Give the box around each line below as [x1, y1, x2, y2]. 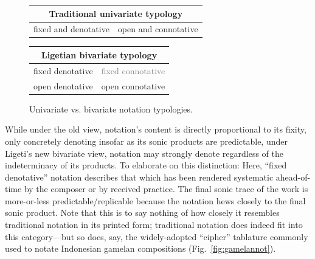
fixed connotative [101, 64, 165, 77]
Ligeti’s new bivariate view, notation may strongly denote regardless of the [5, 147, 283, 159]
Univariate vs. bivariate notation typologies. [29, 102, 193, 115]
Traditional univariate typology [49, 7, 183, 19]
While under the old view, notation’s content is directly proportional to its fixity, [5, 123, 306, 136]
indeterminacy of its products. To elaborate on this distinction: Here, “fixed [5, 159, 287, 171]
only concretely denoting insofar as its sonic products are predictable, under [5, 134, 288, 147]
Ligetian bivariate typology [41, 48, 157, 61]
